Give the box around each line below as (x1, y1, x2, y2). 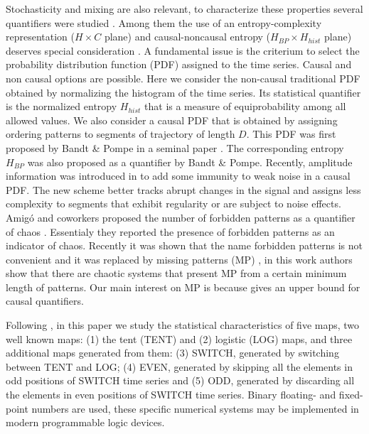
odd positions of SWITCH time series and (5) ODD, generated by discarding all (6, 373, 355, 388)
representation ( (6, 29, 75, 44)
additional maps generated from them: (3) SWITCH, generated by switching (6, 345, 339, 360)
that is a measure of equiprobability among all (144, 99, 346, 114)
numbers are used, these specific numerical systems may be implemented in (31, 401, 359, 416)
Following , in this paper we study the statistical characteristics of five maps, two (6, 318, 360, 332)
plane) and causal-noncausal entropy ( (104, 29, 271, 44)
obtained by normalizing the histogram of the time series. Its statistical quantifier (6, 85, 361, 99)
